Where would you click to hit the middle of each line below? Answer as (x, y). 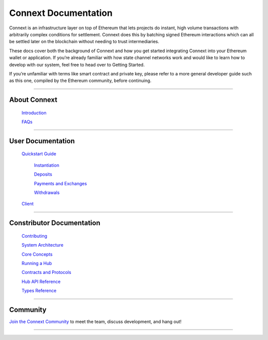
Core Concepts (37, 254)
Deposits (43, 174)
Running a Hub (37, 264)
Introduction (34, 113)
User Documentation (42, 141)
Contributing (34, 236)
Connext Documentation (61, 13)
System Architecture (43, 245)
